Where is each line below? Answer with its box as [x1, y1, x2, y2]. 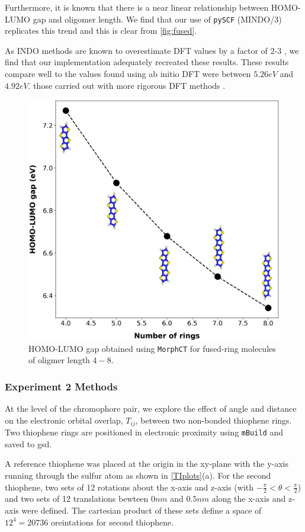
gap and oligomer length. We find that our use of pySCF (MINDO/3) [33, 12, 282, 25]
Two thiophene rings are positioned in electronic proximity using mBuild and [5, 426, 283, 438]
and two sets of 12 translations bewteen [5, 492, 149, 505]
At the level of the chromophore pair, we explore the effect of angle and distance [5, 402, 297, 415]
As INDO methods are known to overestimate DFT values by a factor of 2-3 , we [5, 44, 299, 56]
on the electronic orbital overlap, [5, 414, 123, 426]
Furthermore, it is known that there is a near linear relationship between [5, 1, 269, 13]
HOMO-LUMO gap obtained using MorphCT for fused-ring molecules [28, 342, 276, 354]
